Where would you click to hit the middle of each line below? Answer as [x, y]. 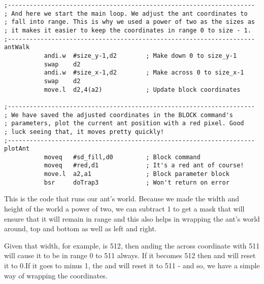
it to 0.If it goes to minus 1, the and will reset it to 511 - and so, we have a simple [132, 265]
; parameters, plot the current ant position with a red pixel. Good [124, 123]
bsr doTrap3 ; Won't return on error [137, 182]
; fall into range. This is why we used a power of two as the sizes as [129, 22]
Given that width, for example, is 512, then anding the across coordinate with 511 [132, 245]
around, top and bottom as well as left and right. [80, 228]
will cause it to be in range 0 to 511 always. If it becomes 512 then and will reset [130, 255]
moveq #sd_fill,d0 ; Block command [122, 157]
